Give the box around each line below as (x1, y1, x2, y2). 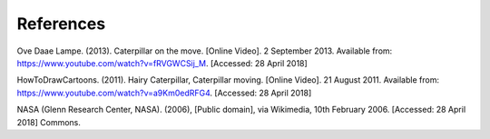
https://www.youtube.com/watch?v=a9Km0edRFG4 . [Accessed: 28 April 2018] (16, 87, 312, 98)
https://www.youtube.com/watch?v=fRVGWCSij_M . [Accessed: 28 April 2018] (16, 57, 308, 68)
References (16, 14, 106, 34)
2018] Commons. (16, 116, 82, 127)
